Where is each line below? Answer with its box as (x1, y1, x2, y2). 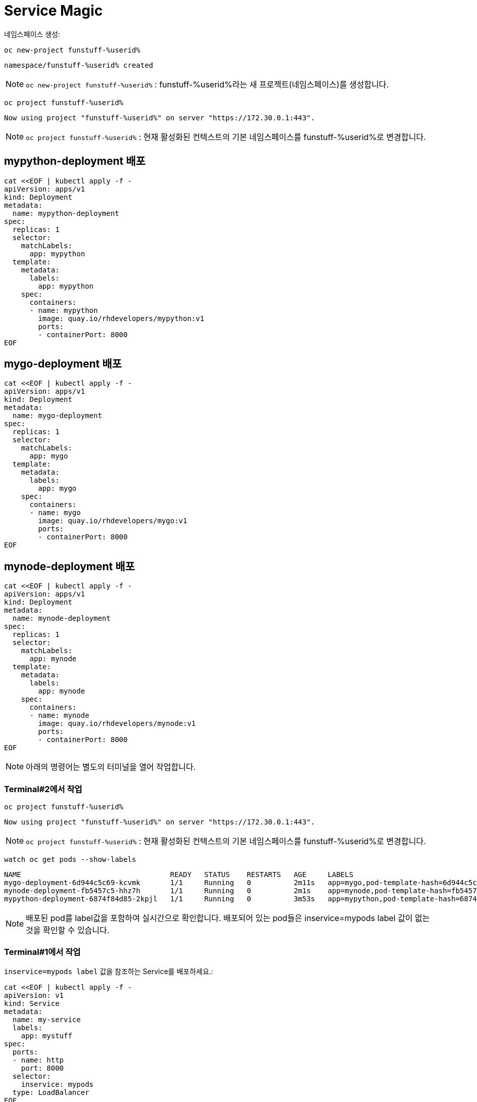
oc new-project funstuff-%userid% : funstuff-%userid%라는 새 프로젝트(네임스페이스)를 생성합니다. (26, 79, 389, 89)
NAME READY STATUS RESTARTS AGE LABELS (4, 870, 354, 879)
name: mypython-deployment (12, 209, 119, 217)
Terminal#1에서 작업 (4, 947, 81, 957)
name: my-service (12, 1015, 81, 1024)
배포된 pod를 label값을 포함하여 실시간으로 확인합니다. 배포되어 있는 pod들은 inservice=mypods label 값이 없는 (26, 913, 430, 924)
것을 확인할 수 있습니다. (26, 925, 110, 936)
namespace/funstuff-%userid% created (4, 61, 154, 69)
